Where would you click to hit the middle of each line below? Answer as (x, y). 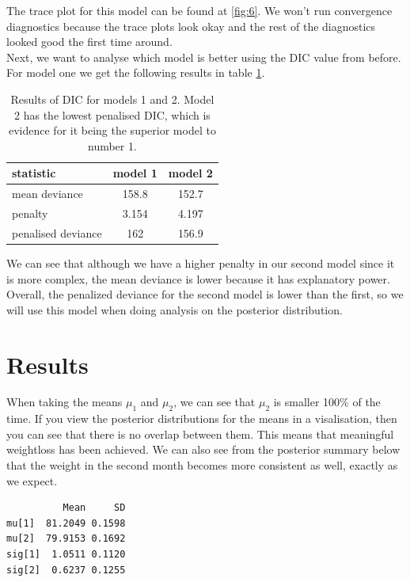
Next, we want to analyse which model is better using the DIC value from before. (204, 57)
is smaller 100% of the (327, 402)
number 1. (112, 145)
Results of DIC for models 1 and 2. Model (112, 99)
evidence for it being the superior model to (112, 130)
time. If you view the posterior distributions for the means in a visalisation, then (202, 418)
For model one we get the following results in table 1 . (136, 72)
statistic (34, 173)
